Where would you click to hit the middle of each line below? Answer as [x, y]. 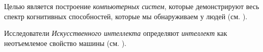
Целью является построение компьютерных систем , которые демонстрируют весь [132, 6]
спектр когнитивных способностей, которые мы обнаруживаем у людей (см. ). [126, 16]
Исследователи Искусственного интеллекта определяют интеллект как [116, 33]
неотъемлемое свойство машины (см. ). [65, 43]
